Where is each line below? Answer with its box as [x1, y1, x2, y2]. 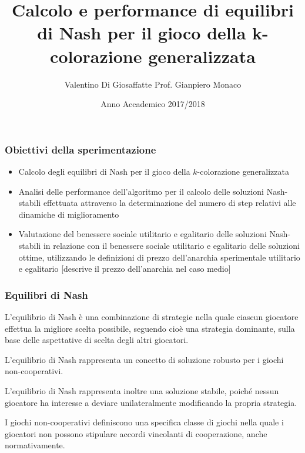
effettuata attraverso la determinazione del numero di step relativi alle [43, 196, 296, 209]
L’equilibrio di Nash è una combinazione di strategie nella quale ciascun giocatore [5, 310, 299, 322]
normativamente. [5, 439, 65, 451]
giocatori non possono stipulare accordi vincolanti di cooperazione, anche [5, 427, 267, 439]
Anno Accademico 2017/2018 [100, 98, 205, 110]
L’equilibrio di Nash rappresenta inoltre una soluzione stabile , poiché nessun [5, 384, 279, 397]
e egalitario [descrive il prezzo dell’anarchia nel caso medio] [18, 262, 231, 275]
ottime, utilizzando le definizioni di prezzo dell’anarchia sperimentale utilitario [18, 251, 300, 263]
